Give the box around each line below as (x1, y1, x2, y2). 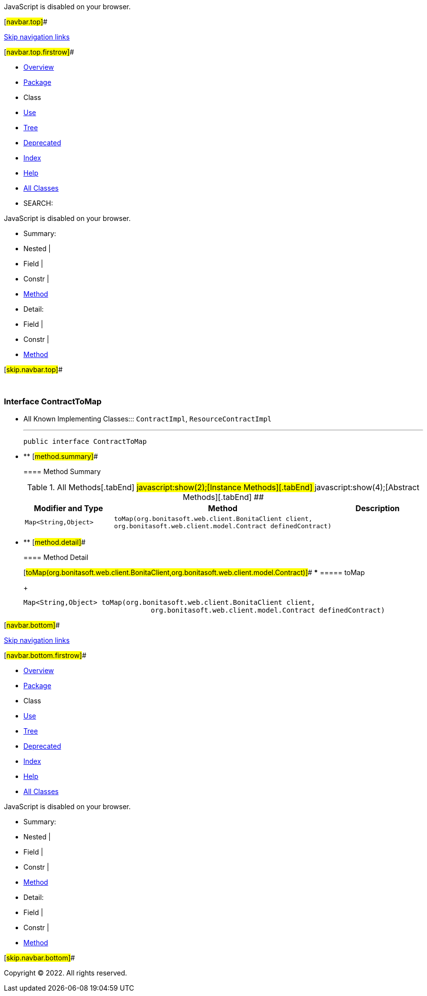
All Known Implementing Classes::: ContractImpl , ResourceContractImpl (23, 414, 272, 423)
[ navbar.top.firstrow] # (4, 48, 74, 56)
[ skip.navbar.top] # (4, 365, 63, 374)
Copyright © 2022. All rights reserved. (4, 968, 127, 977)
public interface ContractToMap (23, 437, 147, 445)
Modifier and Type (34, 503, 103, 513)
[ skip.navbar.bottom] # (4, 953, 75, 962)
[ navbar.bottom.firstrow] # (4, 651, 87, 659)
